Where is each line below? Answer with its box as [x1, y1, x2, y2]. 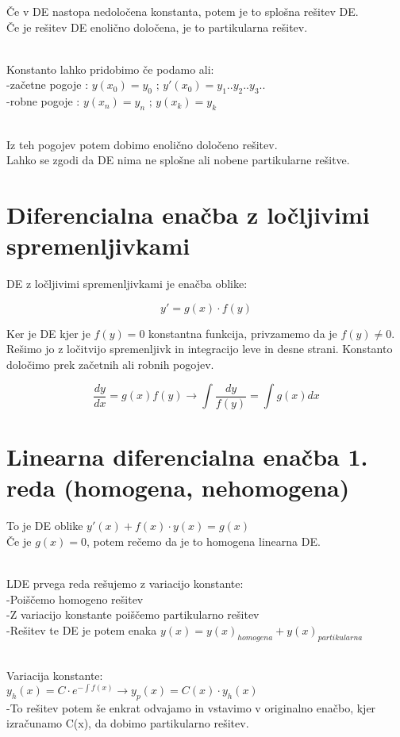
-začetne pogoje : [6, 76, 89, 93]
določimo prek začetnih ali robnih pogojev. [6, 355, 214, 372]
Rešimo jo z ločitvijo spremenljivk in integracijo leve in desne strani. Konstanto [6, 340, 393, 357]
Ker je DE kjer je [6, 324, 90, 341]
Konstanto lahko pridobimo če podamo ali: [6, 60, 214, 77]
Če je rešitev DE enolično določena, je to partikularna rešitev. [6, 18, 308, 35]
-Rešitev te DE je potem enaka [6, 621, 157, 638]
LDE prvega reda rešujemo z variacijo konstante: [6, 575, 244, 592]
